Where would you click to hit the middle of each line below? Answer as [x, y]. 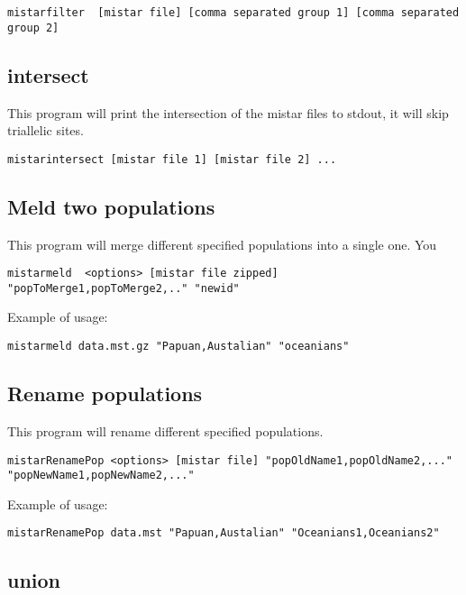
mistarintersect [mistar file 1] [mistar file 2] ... [172, 159]
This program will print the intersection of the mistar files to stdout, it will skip [228, 112]
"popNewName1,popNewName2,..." [101, 476]
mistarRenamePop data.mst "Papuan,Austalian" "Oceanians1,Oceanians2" [224, 533]
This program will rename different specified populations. [165, 430]
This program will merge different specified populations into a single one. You [222, 244]
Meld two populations [111, 206]
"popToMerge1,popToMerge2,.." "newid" [123, 288]
